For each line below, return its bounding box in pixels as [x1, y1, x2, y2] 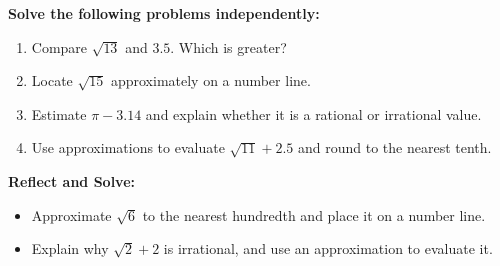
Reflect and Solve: [8, 170, 135, 191]
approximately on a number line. [110, 70, 311, 91]
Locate [31, 70, 73, 91]
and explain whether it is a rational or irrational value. [145, 103, 482, 124]
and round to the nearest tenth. [298, 137, 492, 158]
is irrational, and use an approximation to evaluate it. [163, 238, 493, 259]
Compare [31, 36, 88, 57]
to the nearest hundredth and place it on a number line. [142, 204, 486, 225]
